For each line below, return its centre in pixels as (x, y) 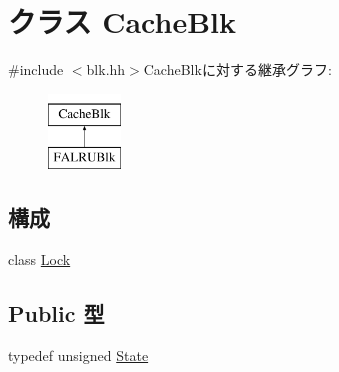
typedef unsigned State (78, 354)
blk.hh (106, 69)
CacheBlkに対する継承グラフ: (237, 69)
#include (36, 69)
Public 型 (56, 313)
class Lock (39, 259)
